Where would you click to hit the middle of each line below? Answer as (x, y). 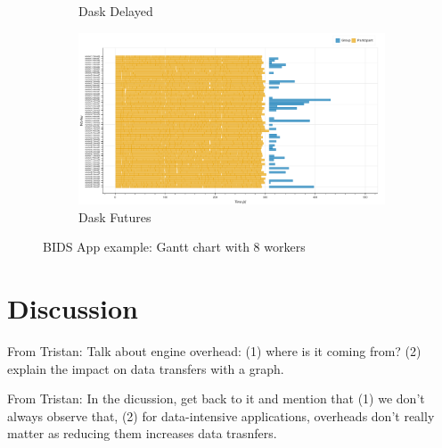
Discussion (73, 308)
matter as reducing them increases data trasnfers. (142, 433)
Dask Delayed (116, 11)
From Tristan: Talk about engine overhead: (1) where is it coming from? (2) (214, 350)
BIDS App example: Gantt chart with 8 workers (174, 247)
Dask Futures (115, 216)
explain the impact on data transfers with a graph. (146, 368)
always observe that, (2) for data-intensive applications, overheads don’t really (221, 415)
